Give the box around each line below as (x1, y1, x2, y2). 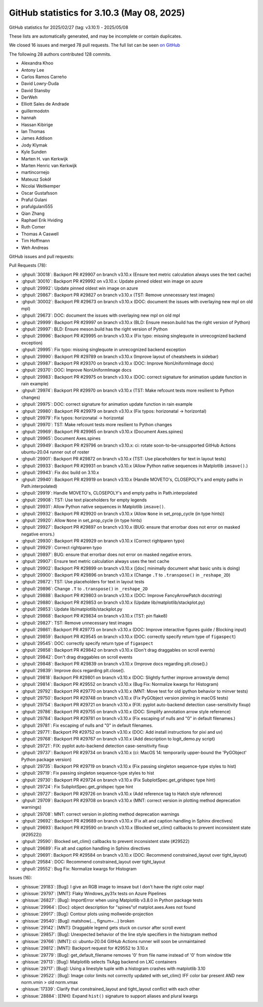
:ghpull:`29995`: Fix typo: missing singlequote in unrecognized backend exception (21, 347, 186, 352)
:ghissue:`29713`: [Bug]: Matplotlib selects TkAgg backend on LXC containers (21, 959, 177, 965)
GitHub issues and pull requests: (9, 254, 75, 260)
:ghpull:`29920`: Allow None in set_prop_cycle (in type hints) (21, 517, 142, 523)
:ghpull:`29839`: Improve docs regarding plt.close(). (21, 668, 125, 674)
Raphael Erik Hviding (21, 217, 63, 223)
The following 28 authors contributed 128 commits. (9, 51, 112, 57)
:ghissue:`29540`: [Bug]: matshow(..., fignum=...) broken (21, 918, 135, 924)
